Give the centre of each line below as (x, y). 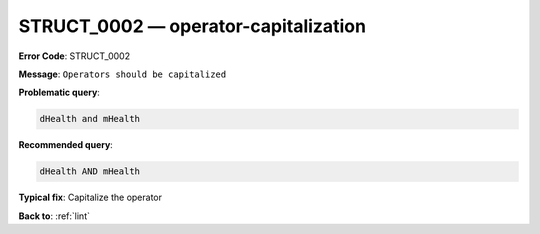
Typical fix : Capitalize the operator (90, 197)
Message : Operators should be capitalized (122, 74)
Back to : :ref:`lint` (54, 216)
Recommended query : (66, 145)
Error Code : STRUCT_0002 (74, 56)
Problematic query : (59, 92)
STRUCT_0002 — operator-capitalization (192, 26)
